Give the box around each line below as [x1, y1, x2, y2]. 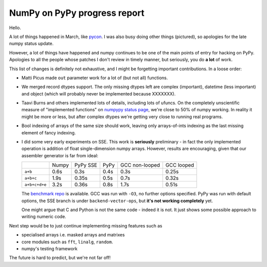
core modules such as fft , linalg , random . [21, 239, 113, 245]
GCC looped [165, 162, 194, 169]
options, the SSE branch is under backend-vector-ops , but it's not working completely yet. [21, 198, 213, 204]
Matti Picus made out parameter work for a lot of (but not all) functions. [21, 75, 168, 81]
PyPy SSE [74, 162, 97, 169]
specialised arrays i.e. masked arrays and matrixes [21, 232, 125, 238]
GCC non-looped [120, 162, 160, 169]
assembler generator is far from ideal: [21, 152, 98, 158]
